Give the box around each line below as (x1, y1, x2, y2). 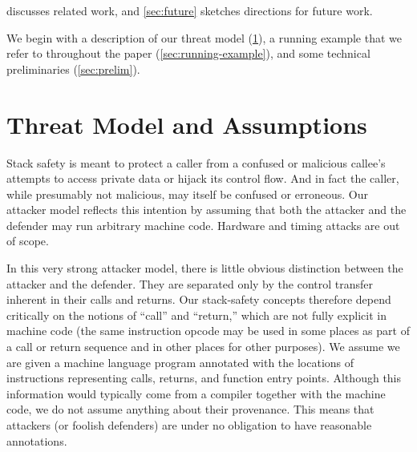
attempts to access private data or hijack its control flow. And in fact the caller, (6, 170, 399, 187)
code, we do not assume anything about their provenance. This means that (6, 401, 374, 418)
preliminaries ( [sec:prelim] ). (6, 60, 140, 77)
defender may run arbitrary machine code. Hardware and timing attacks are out (6, 216, 400, 233)
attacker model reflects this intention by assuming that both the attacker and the (6, 201, 407, 218)
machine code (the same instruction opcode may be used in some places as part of (6, 322, 410, 339)
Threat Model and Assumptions (6, 107, 367, 140)
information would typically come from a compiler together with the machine (6, 385, 386, 402)
